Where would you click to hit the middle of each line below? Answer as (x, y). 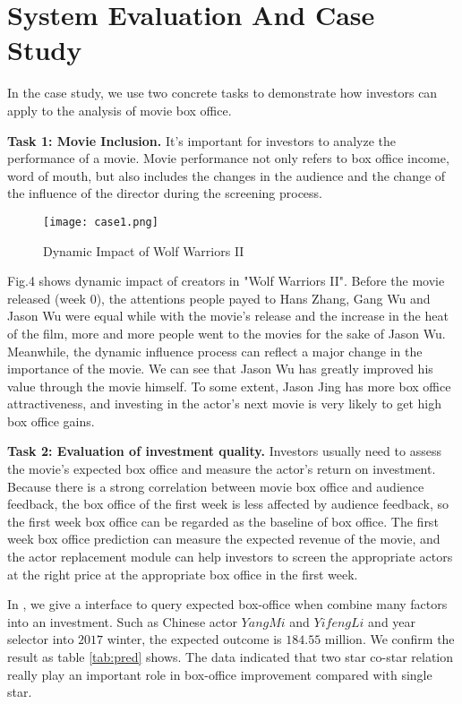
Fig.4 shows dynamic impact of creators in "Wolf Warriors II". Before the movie (226, 281)
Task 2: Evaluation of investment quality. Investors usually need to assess (224, 451)
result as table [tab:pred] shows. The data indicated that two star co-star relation (231, 657)
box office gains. (51, 421)
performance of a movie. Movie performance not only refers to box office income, (228, 158)
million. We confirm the (389, 639)
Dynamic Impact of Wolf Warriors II (144, 250)
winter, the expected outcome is (194, 639)
